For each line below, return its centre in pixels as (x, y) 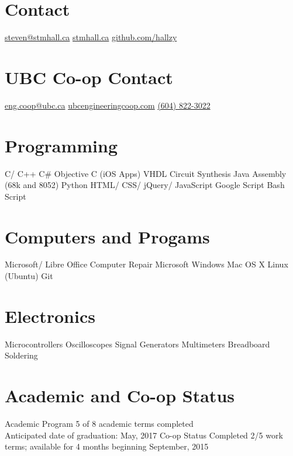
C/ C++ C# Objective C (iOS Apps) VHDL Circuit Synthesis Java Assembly (146, 173)
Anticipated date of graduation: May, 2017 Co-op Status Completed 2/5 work (144, 435)
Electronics (50, 316)
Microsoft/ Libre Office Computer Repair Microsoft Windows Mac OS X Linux (146, 264)
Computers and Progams (107, 236)
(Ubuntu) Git (29, 276)
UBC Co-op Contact (89, 77)
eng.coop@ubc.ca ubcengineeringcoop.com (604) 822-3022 (108, 105)
